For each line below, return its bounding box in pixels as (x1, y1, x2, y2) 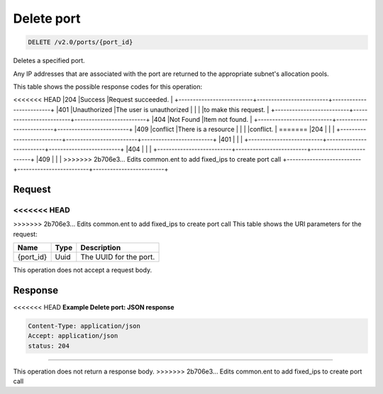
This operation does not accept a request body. (13, 266, 152, 274)
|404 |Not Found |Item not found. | (151, 116, 252, 124)
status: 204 (28, 342, 70, 350)
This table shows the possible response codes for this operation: (13, 82, 203, 91)
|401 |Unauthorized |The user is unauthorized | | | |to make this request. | (55, 105, 270, 113)
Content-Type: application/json (28, 322, 141, 330)
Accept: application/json (28, 332, 118, 340)
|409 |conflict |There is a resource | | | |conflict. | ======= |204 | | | (134, 125, 335, 134)
